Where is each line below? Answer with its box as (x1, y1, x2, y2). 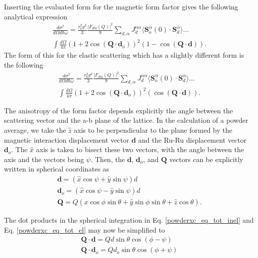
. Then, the (91, 154, 125, 164)
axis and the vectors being (4, 154, 84, 164)
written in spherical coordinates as (4, 164, 109, 174)
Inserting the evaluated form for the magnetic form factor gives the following (4, 1, 239, 11)
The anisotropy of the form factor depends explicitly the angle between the (4, 105, 233, 115)
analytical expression (4, 11, 67, 21)
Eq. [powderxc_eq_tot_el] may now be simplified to (4, 224, 165, 235)
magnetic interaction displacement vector (4, 134, 129, 145)
